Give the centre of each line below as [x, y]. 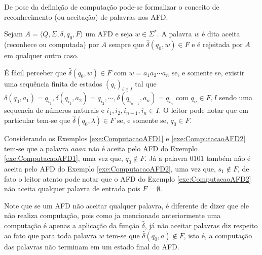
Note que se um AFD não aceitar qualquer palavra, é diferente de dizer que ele [126, 205]
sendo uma [236, 97]
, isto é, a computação [218, 235]
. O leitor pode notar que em [203, 110]
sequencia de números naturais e [54, 110]
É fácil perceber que [35, 72]
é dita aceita [221, 34]
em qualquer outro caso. [42, 55]
